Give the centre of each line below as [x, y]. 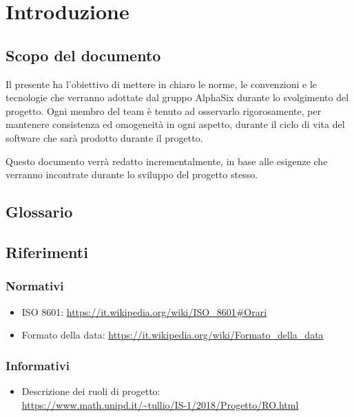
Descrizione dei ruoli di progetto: [91, 391]
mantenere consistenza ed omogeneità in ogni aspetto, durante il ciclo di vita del [175, 124]
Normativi [35, 286]
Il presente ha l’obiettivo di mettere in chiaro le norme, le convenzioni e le [162, 84]
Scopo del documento [83, 55]
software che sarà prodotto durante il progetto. [104, 137]
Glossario [39, 212]
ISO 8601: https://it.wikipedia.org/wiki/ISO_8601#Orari [144, 311]
